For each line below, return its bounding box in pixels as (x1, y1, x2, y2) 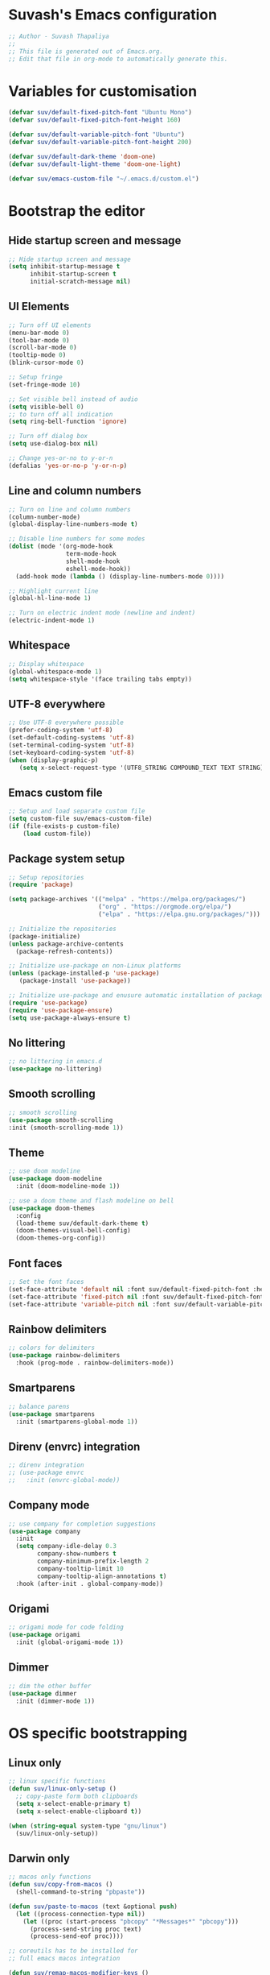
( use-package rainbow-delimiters (8, 1352, 121, 1360)
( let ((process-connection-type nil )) (15, 1910, 146, 1918)
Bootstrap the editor (8, 201, 145, 220)
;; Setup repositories (8, 873, 84, 881)
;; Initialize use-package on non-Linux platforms (8, 962, 182, 970)
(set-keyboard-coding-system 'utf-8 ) (8, 748, 135, 756)
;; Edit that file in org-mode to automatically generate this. (8, 55, 228, 63)
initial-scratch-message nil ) (29, 278, 131, 286)
